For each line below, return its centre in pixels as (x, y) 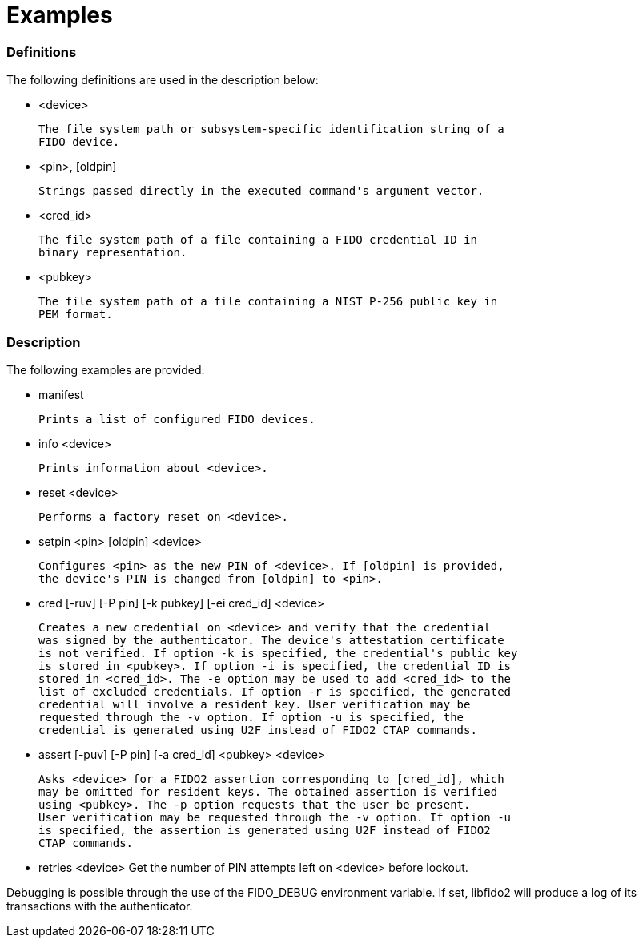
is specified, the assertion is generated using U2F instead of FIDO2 (265, 830)
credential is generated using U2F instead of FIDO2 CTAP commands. (258, 730)
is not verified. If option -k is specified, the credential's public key (278, 653)
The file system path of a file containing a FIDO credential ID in (258, 240)
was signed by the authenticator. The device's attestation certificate (271, 640)
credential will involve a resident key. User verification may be (255, 704)
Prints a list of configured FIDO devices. (177, 419)
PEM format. (76, 315)
